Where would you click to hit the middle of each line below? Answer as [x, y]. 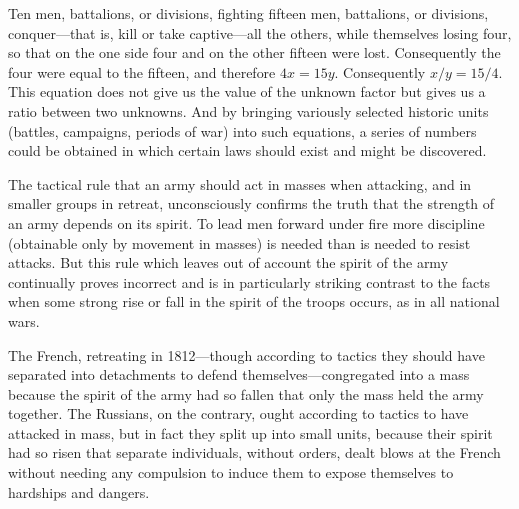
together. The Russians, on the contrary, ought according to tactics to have [238, 413]
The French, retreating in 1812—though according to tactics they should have [246, 354]
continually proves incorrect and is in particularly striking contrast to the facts [249, 281]
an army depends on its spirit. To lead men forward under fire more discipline [246, 222]
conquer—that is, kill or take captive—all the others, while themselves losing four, [260, 32]
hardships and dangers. [79, 491]
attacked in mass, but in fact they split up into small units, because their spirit [250, 432]
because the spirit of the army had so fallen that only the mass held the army [246, 393]
